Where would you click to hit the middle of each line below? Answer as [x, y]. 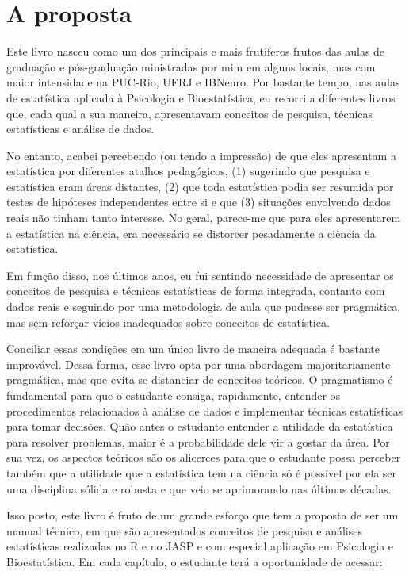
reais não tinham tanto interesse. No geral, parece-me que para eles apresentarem [204, 218]
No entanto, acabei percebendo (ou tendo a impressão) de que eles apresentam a [201, 155]
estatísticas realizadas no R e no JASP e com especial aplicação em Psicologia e [200, 546]
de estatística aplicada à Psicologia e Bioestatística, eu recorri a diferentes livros [201, 97]
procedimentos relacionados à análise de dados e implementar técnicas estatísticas [205, 410]
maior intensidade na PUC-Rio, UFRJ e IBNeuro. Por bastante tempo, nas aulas [203, 82]
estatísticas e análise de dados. [80, 129]
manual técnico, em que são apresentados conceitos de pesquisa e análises [184, 530]
